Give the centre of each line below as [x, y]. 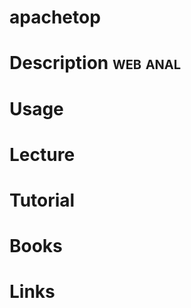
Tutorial [42, 200]
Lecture [42, 154]
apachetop [55, 17]
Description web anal [95, 63]
